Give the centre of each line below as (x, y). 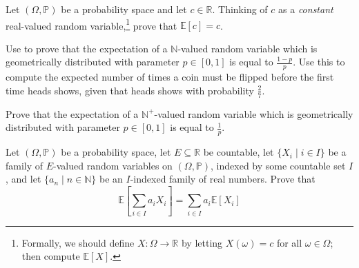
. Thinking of (240, 9)
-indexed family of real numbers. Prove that (223, 179)
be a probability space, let (116, 152)
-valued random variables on (113, 165)
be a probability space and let (124, 9)
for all (289, 242)
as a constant (306, 9)
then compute (51, 256)
